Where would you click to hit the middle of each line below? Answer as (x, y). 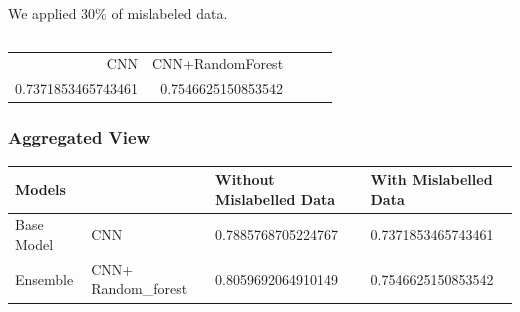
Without (245, 179)
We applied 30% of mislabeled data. (118, 13)
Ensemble (44, 278)
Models (40, 188)
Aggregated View (79, 137)
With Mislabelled (431, 179)
